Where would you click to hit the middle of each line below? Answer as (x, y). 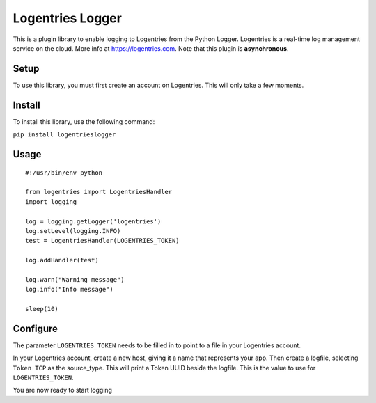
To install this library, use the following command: (84, 121)
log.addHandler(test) (62, 260)
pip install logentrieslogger (64, 135)
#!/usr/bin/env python (64, 173)
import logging (51, 201)
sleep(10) (42, 309)
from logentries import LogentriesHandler (99, 192)
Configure (36, 328)
